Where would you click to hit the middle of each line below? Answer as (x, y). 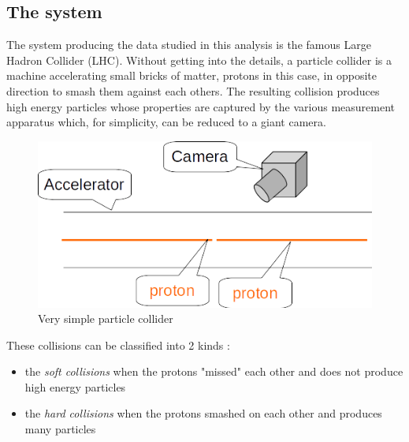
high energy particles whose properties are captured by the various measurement (201, 106)
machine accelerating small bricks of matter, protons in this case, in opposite (191, 75)
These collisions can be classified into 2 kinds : (118, 345)
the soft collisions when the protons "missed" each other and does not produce (214, 371)
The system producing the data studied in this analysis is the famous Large (189, 45)
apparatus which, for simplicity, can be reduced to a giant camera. (166, 122)
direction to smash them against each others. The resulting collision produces (193, 90)
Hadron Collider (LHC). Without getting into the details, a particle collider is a (199, 60)
